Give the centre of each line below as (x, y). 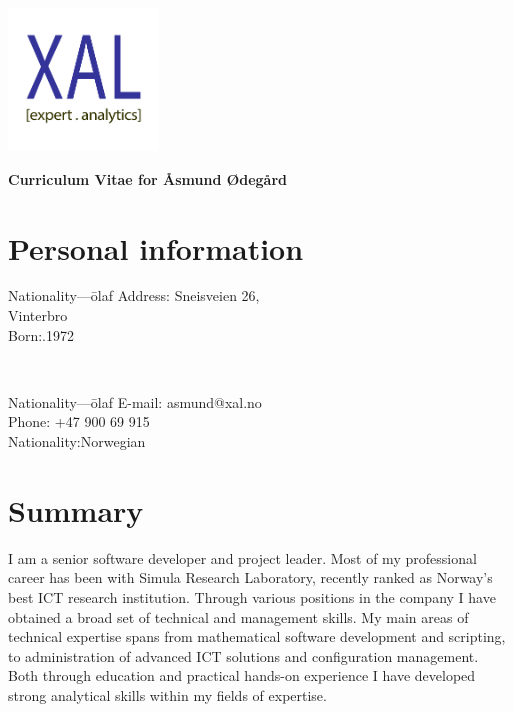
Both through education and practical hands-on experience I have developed (242, 675)
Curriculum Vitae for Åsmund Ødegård (148, 178)
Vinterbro (38, 315)
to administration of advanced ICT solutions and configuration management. (243, 655)
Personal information (156, 247)
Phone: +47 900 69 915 (79, 421)
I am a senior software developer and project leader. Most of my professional (242, 557)
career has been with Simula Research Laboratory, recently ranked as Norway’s (250, 577)
